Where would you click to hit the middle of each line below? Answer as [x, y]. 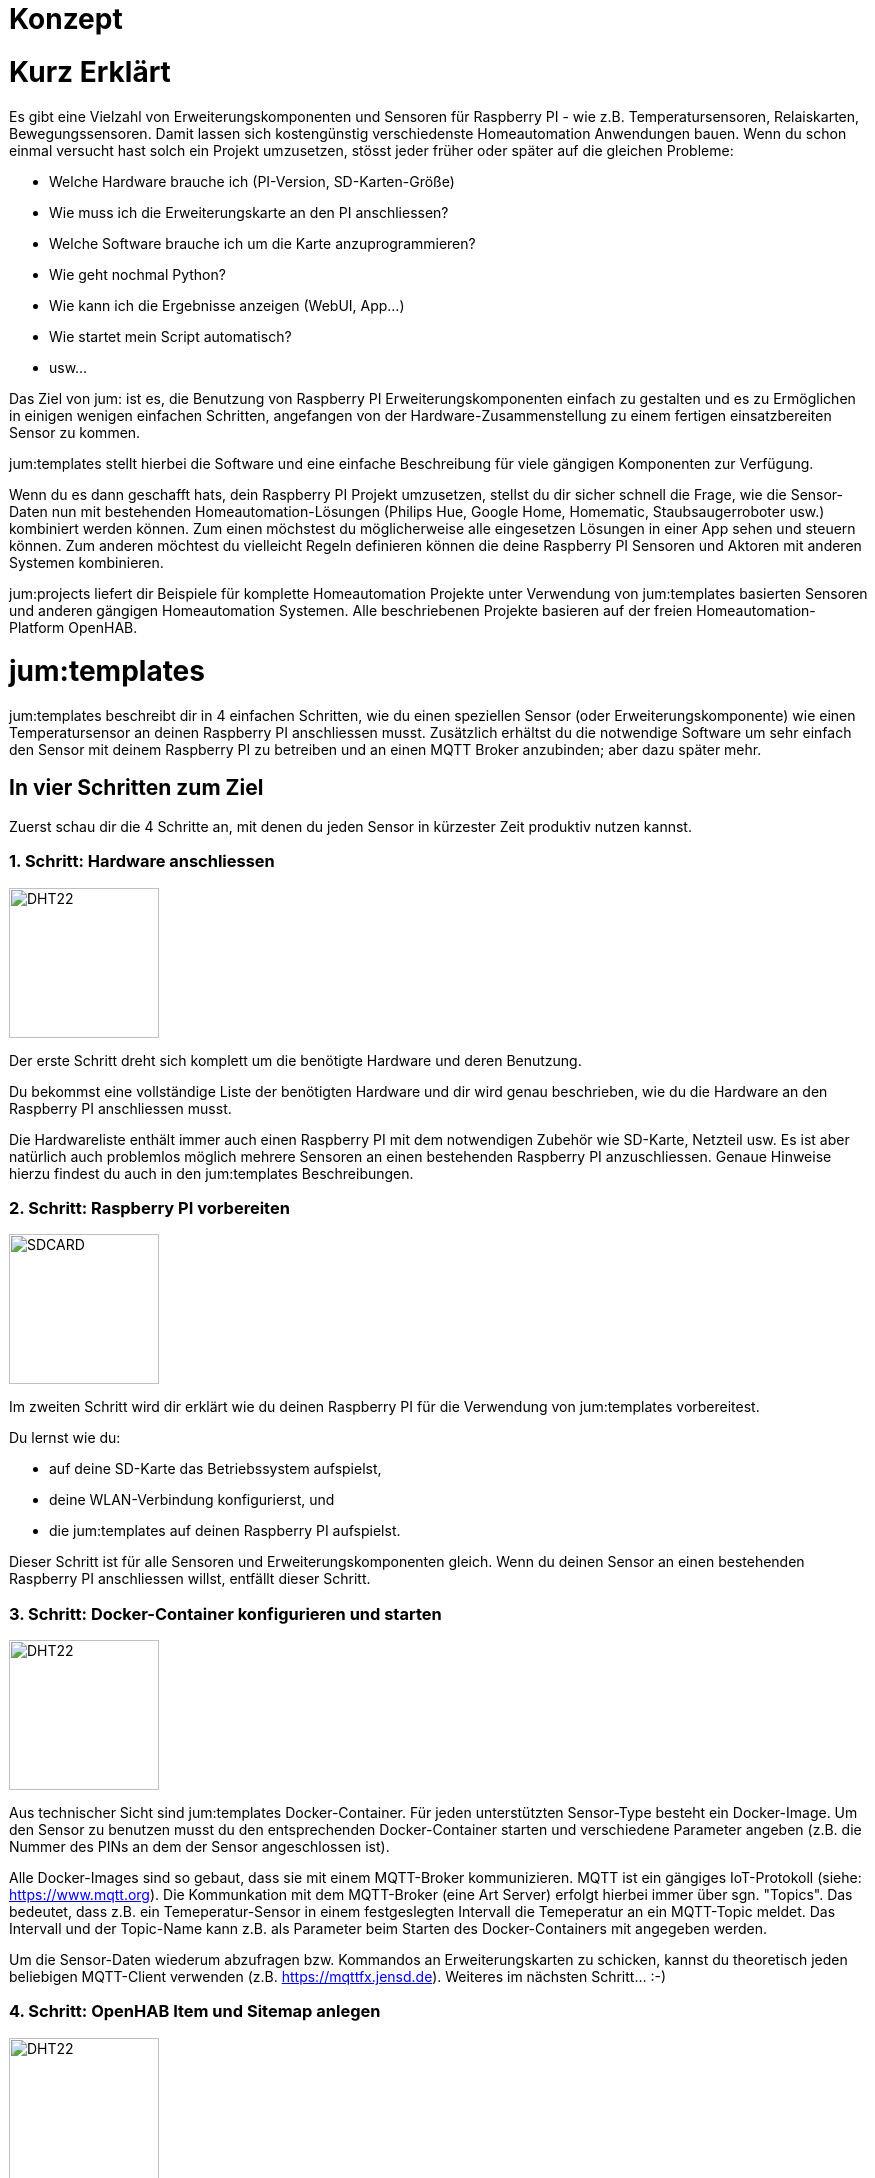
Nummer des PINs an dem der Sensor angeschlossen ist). [199, 1847]
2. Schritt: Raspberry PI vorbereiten [149, 1207]
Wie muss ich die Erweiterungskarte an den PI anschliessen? [249, 212]
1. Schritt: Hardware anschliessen [142, 861]
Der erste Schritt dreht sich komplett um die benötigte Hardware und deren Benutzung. [295, 1060]
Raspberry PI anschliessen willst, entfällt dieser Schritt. [190, 1579]
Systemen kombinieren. [86, 562]
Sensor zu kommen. [75, 432]
